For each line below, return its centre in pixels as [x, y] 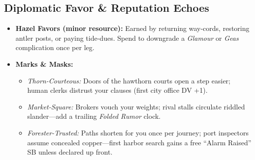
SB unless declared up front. [70, 152]
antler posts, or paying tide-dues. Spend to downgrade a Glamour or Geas [127, 38]
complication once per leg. [55, 47]
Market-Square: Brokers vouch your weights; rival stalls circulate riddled [136, 106]
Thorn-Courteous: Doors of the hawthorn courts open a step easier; [129, 80]
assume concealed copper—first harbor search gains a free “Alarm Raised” [139, 142]
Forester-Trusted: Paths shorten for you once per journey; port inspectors [138, 132]
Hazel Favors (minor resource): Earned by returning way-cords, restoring [132, 28]
